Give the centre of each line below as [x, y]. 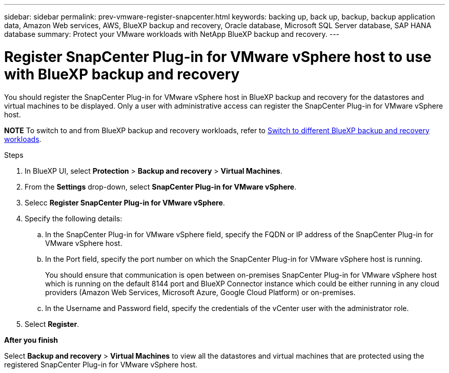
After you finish [31, 340]
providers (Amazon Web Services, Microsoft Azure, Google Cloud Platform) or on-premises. [200, 292]
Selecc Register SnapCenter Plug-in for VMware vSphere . [125, 202]
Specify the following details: [74, 218]
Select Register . [52, 324]
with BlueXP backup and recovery [122, 74]
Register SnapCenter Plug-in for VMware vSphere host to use [218, 57]
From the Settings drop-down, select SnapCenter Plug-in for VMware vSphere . [161, 186]
